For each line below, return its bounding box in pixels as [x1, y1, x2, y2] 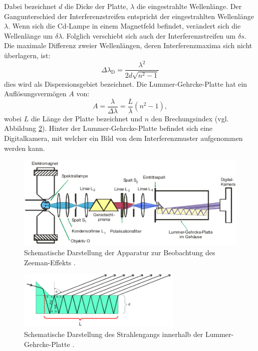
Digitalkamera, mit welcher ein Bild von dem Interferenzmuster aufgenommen [4, 132, 243, 143]
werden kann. [4, 142, 45, 153]
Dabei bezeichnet [4, 1, 57, 11]
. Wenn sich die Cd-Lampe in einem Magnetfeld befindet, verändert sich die [8, 21, 241, 31]
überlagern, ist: [4, 50, 51, 60]
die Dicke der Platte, [65, 1, 128, 11]
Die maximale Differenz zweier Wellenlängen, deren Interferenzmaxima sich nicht [4, 40, 252, 51]
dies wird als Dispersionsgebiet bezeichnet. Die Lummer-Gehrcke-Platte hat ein [4, 78, 247, 89]
